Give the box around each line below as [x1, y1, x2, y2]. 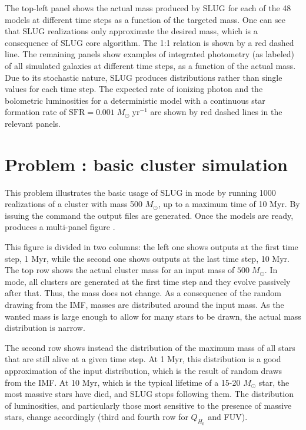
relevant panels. [5, 117, 61, 129]
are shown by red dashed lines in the [150, 106, 282, 118]
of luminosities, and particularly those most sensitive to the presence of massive [5, 399, 292, 411]
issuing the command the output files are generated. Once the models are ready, [5, 209, 294, 221]
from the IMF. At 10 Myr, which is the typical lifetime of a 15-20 [5, 376, 241, 388]
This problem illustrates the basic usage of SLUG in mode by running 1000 [5, 186, 276, 198]
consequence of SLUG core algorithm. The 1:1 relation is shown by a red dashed [5, 36, 294, 48]
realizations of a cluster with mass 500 [5, 198, 143, 210]
